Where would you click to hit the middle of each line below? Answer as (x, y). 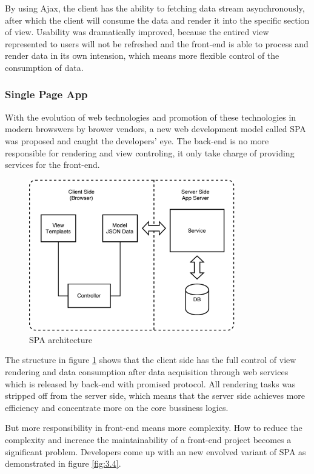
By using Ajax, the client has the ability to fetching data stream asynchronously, (155, 8)
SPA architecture (61, 339)
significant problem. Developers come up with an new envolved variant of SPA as (155, 451)
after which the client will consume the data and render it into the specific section (157, 20)
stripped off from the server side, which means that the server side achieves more (155, 396)
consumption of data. (44, 67)
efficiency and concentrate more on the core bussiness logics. (117, 407)
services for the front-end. (52, 165)
